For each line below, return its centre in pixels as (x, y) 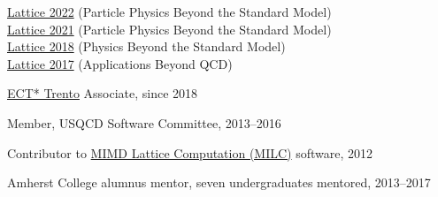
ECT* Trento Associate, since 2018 (103, 93)
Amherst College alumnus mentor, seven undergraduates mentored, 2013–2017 (219, 182)
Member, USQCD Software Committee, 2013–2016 (144, 122)
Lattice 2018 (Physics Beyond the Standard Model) (146, 46)
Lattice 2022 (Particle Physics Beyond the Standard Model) (169, 11)
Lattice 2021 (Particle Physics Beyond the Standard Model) (169, 29)
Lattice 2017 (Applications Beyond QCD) (120, 63)
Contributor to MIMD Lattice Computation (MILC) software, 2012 (190, 152)
